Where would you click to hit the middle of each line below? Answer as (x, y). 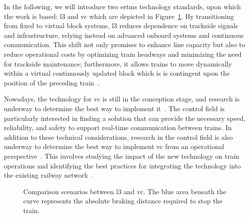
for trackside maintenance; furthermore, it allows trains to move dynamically (118, 63)
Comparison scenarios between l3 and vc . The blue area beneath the (125, 191)
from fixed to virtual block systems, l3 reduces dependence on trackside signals (121, 25)
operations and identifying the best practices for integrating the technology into (123, 165)
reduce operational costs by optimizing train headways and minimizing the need (123, 54)
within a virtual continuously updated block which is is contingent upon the (117, 73)
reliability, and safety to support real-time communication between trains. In (118, 127)
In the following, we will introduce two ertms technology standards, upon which (123, 6)
